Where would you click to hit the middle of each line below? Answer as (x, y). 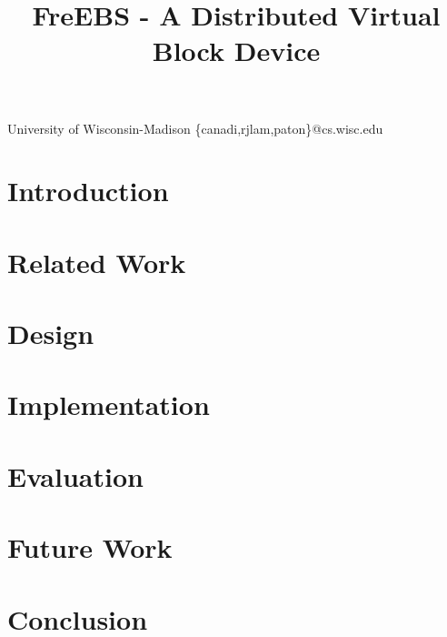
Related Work (97, 262)
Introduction (88, 191)
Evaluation (75, 475)
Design (51, 334)
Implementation (109, 404)
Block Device (236, 51)
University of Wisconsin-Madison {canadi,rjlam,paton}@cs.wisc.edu (195, 128)
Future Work (90, 547)
